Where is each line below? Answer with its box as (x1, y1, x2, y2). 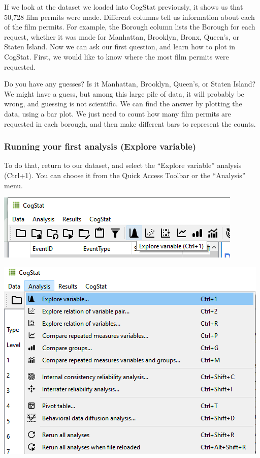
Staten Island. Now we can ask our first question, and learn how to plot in (4, 41, 236, 52)
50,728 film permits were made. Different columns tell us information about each (4, 11, 255, 22)
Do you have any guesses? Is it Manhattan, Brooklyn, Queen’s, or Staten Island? (4, 78, 256, 89)
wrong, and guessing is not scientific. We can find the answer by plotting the (4, 98, 242, 109)
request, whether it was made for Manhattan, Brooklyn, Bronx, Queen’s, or (4, 31, 239, 42)
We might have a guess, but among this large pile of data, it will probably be (4, 88, 244, 99)
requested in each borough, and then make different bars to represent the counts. (4, 118, 256, 129)
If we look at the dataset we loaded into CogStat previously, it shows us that (4, 2, 243, 12)
